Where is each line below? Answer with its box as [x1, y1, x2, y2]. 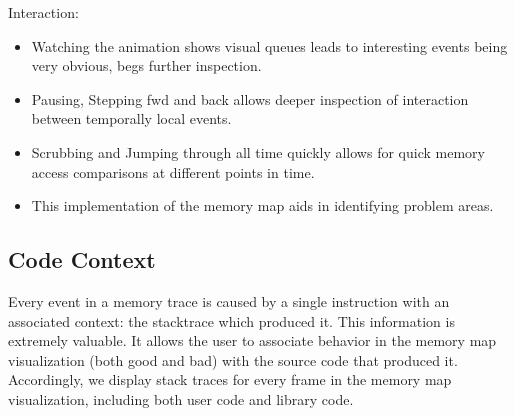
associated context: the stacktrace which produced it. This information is [8, 310, 455, 331]
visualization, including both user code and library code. [8, 388, 354, 409]
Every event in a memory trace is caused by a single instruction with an [8, 290, 450, 311]
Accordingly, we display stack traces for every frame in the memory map [8, 369, 452, 390]
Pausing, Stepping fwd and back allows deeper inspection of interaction [31, 88, 469, 109]
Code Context [8, 244, 156, 275]
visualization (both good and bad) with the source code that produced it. [8, 349, 458, 370]
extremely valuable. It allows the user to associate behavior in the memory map [8, 330, 497, 351]
